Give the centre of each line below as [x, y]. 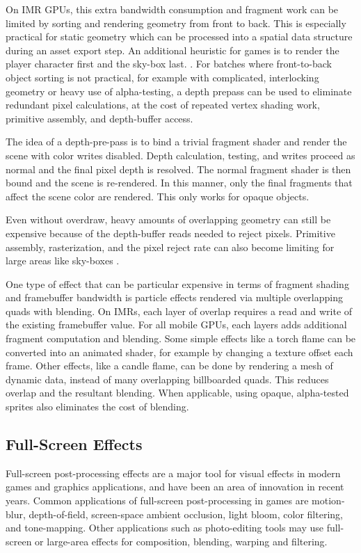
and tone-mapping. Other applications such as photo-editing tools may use [165, 528]
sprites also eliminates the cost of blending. [97, 407]
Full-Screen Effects [74, 444]
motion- [328, 500]
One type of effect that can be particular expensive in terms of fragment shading [177, 283]
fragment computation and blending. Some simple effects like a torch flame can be [181, 338]
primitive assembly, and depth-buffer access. [99, 118]
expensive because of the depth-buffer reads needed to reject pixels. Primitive [170, 233]
